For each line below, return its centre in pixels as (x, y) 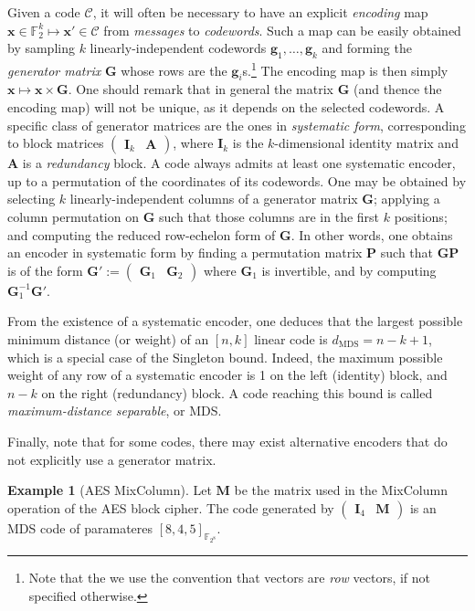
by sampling (41, 48)
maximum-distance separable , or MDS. (115, 411)
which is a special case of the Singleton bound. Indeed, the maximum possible (225, 357)
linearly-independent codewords (178, 48)
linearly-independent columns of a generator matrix (214, 199)
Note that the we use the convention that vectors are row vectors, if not (230, 578)
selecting (32, 199)
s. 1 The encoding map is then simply (345, 68)
